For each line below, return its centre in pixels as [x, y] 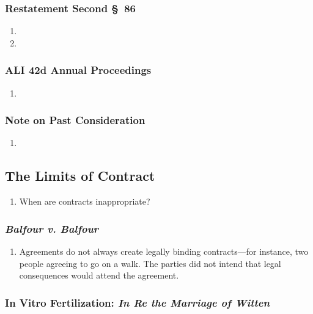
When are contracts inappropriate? [85, 201]
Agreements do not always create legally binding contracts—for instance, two [164, 251]
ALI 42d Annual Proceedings [78, 70]
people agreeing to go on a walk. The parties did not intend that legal [150, 263]
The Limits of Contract [80, 176]
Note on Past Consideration [75, 120]
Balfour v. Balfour [52, 228]
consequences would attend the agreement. [99, 275]
